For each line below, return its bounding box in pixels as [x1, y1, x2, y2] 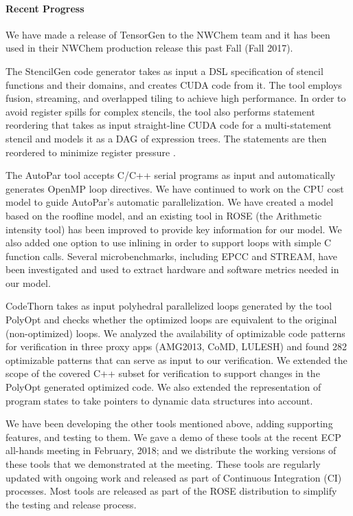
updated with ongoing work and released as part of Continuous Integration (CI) [5, 470, 342, 484]
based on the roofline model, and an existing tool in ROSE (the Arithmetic [5, 208, 322, 222]
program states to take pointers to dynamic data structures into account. [5, 393, 313, 407]
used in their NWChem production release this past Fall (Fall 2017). [5, 41, 293, 55]
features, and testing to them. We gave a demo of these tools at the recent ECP [5, 429, 341, 444]
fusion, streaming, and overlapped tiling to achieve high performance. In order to [5, 91, 346, 105]
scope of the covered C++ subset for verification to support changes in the [5, 366, 320, 380]
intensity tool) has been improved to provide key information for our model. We [5, 222, 342, 236]
